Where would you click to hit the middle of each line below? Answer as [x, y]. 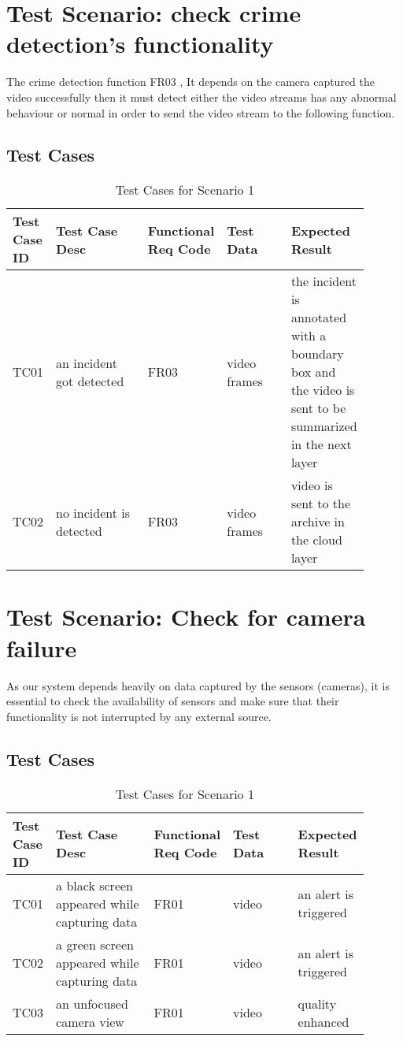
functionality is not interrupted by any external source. [139, 716]
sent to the [321, 504]
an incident [87, 362]
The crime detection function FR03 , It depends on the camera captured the [191, 82]
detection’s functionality [140, 44]
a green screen [95, 944]
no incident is [93, 512]
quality [317, 1003]
